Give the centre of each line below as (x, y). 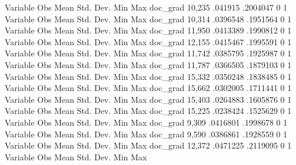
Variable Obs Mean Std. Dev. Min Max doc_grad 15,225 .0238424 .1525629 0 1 (148, 111)
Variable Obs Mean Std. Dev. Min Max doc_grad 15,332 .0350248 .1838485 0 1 (148, 76)
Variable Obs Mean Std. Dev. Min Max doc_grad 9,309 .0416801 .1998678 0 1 (146, 122)
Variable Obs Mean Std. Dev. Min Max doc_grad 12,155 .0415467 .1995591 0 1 (148, 41)
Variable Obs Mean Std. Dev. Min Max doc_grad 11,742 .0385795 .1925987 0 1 (148, 53)
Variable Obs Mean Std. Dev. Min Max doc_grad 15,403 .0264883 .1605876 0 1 (148, 99)
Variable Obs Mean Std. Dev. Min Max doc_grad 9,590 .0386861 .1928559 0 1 (146, 134)
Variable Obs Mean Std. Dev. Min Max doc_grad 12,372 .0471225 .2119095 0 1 (148, 145)
